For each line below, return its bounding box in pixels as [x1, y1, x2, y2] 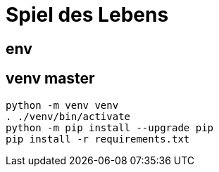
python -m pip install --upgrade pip [6, 121, 214, 133]
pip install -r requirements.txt [6, 133, 190, 145]
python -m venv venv [6, 99, 119, 111]
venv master [6, 70, 95, 88]
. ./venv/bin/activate [6, 110, 131, 122]
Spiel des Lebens [6, 3, 169, 27]
